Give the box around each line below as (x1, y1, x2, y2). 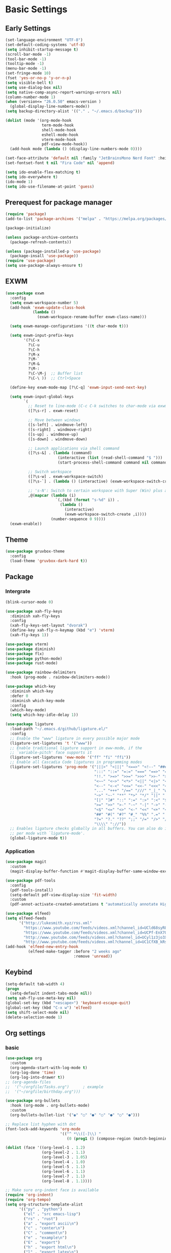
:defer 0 (10, 693, 28, 699)
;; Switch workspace (27, 469, 72, 474)
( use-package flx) (5, 651, 44, 656)
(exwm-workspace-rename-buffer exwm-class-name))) (37, 314, 147, 320)
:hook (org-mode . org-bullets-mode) (10, 1103, 90, 1108)
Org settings (5, 1029, 46, 1038)
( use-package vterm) (5, 641, 49, 647)
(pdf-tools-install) (10, 888, 53, 893)
